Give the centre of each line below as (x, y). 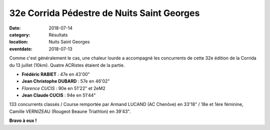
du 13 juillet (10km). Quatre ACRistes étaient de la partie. (67, 65)
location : (19, 42)
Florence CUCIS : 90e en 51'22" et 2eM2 (64, 88)
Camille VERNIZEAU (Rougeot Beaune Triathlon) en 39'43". (70, 111)
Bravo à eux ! (23, 120)
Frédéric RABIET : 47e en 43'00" (56, 74)
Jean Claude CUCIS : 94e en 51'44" (59, 95)
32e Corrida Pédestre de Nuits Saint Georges (104, 13)
